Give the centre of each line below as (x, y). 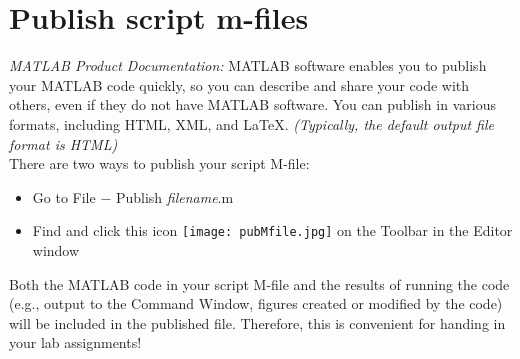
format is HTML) (63, 143)
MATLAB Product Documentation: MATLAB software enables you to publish (248, 65)
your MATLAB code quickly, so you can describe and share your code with (239, 84)
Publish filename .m (174, 196)
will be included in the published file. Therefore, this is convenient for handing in (257, 322)
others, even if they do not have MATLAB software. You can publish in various (252, 104)
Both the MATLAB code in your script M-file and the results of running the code (259, 283)
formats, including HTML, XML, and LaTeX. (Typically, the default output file (252, 123)
